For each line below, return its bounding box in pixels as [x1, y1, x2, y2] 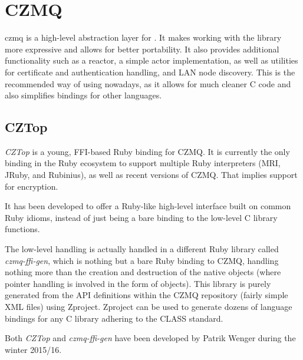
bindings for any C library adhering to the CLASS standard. [5, 312, 223, 324]
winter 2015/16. [5, 343, 62, 355]
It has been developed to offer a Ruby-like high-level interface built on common [5, 200, 291, 212]
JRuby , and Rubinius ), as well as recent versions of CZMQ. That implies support [5, 169, 298, 181]
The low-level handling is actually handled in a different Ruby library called [5, 243, 279, 255]
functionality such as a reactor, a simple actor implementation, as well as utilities [5, 54, 298, 67]
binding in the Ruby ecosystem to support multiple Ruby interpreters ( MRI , [5, 157, 281, 169]
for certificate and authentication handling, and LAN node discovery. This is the [5, 65, 295, 78]
